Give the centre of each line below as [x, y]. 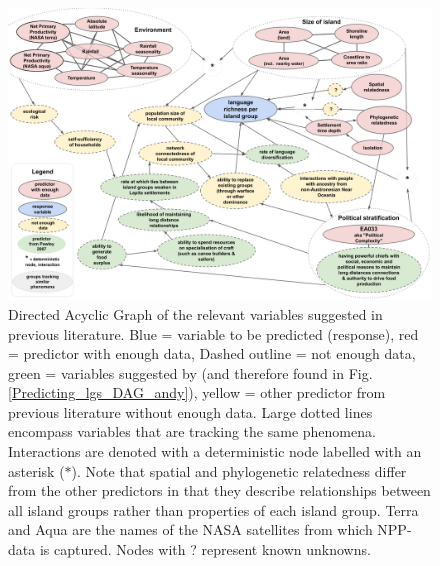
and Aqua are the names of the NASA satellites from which [190, 529]
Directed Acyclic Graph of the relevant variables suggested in [195, 313]
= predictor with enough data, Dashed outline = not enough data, [212, 353]
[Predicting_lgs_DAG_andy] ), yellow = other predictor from [197, 392]
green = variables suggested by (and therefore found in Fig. [190, 372]
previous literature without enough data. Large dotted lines [190, 411]
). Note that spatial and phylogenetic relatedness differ [239, 470]
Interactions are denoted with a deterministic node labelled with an [215, 451]
